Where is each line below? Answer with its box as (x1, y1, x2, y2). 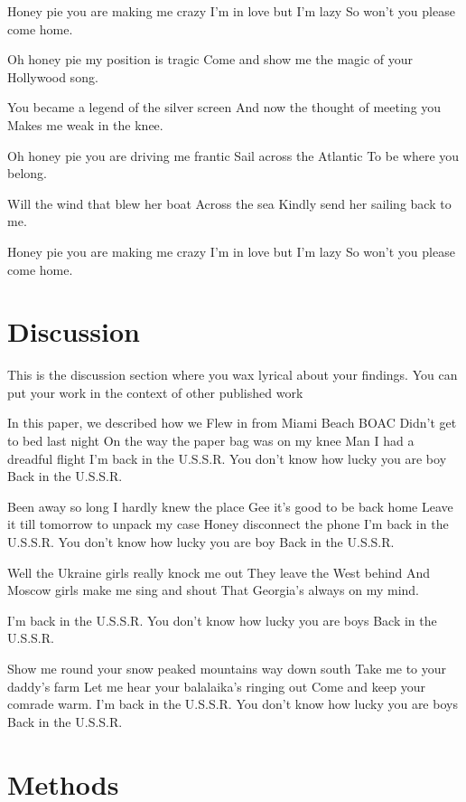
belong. (7, 164, 47, 183)
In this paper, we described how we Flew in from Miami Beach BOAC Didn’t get (7, 413, 457, 432)
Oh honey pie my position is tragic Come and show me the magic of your (7, 50, 414, 69)
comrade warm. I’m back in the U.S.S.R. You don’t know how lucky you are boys (7, 694, 458, 713)
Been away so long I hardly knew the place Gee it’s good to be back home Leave (7, 496, 453, 515)
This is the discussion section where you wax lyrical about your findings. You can (7, 365, 458, 384)
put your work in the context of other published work (7, 382, 303, 401)
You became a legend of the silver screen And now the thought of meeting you (7, 98, 442, 117)
